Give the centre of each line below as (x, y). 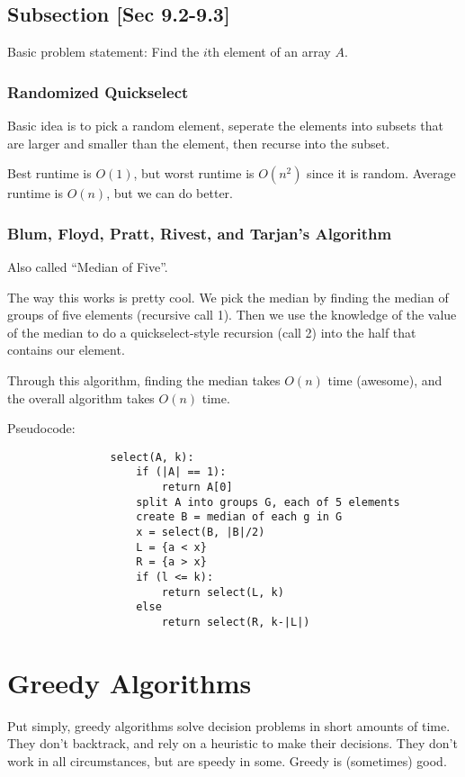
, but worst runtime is (194, 173)
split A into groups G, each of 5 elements (268, 502)
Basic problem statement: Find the (103, 52)
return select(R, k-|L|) (236, 622)
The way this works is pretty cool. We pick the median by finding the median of (228, 297)
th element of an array (269, 52)
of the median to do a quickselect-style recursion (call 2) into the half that (212, 332)
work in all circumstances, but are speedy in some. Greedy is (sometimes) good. (227, 760)
